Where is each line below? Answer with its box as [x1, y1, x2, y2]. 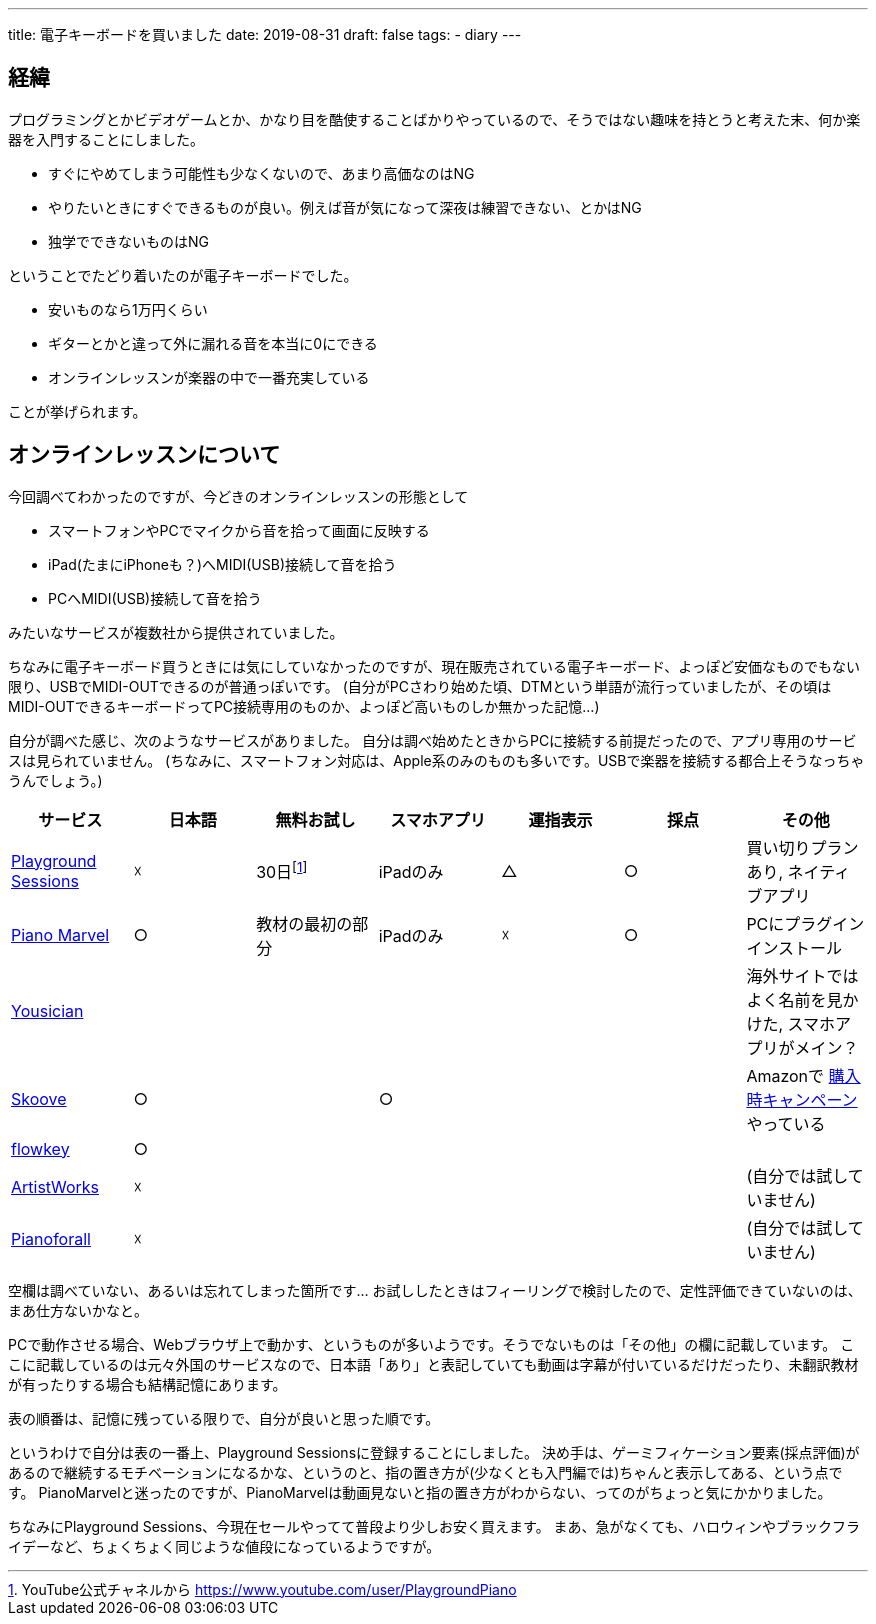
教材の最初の [256, 913, 353, 934]
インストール [746, 937, 843, 958]
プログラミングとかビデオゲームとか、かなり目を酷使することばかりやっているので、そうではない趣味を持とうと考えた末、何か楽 [8, 110, 861, 128]
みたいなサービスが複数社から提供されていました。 [8, 623, 344, 641]
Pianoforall [11, 1228, 91, 1249]
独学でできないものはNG [48, 232, 209, 250]
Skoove [11, 1088, 67, 1109]
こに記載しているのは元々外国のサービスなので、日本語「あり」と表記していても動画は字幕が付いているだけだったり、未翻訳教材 [8, 1355, 859, 1373]
